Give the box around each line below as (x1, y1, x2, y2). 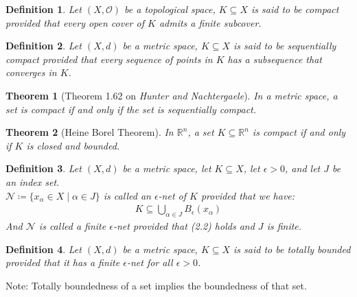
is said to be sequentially (233, 38, 336, 53)
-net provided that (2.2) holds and (113, 218, 255, 233)
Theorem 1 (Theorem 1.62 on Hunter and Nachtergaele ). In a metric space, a (5, 88, 338, 102)
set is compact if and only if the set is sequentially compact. (5, 102, 257, 116)
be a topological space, (124, 2, 216, 16)
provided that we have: (200, 188, 295, 202)
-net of (158, 188, 187, 202)
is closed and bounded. (26, 138, 120, 152)
